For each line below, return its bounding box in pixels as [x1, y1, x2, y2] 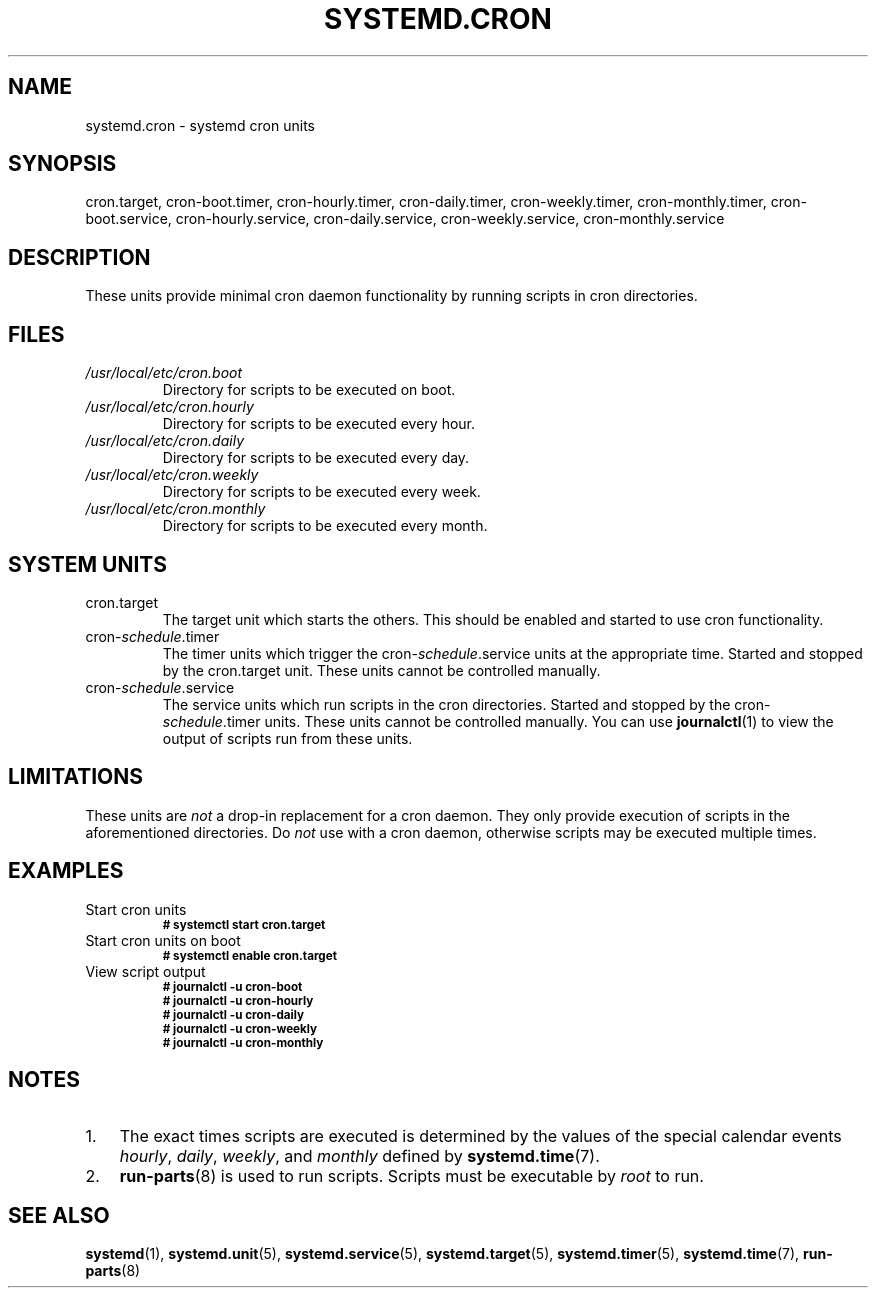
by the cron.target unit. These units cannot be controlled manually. [162, 661, 601, 679]
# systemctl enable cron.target [162, 948, 337, 963]
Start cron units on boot [85, 931, 241, 949]
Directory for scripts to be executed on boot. [162, 381, 456, 399]
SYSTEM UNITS [8, 551, 167, 577]
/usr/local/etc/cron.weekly [85, 466, 259, 484]
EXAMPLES [8, 858, 124, 884]
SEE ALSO [8, 1202, 110, 1228]
